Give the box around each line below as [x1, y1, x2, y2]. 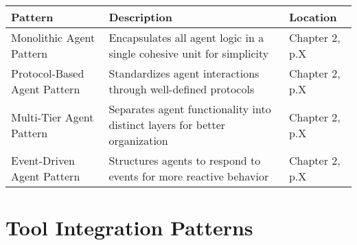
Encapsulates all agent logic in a [108, 30, 264, 45]
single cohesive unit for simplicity [108, 45, 269, 61]
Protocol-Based [11, 65, 84, 81]
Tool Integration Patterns [5, 213, 253, 242]
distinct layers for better [108, 117, 226, 132]
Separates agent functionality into [108, 101, 271, 117]
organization [108, 132, 168, 148]
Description [108, 9, 173, 25]
